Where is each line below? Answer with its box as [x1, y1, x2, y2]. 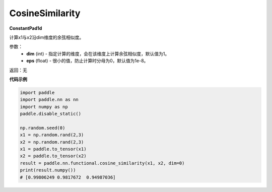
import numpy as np [20, 104, 68, 109]
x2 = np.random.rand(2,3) [20, 139, 84, 145]
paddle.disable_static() [20, 111, 82, 117]
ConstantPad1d [9, 25, 42, 31]
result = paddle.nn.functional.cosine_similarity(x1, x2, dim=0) [20, 160, 185, 166]
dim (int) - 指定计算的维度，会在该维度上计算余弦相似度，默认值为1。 [26, 50, 170, 56]
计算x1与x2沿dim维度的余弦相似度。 [9, 34, 84, 40]
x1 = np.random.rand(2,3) [20, 132, 84, 138]
